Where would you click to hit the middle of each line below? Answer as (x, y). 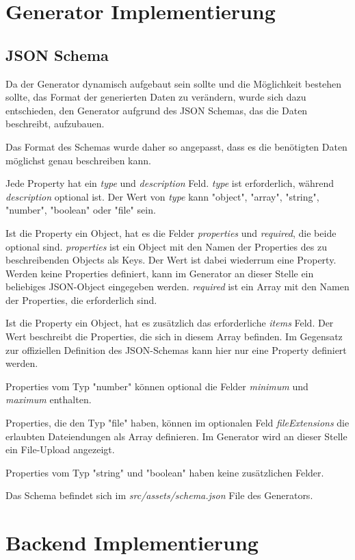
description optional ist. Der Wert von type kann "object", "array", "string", (162, 196)
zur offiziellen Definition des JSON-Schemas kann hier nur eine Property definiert (176, 349)
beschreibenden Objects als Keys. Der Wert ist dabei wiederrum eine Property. (171, 260)
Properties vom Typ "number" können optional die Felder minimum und (157, 386)
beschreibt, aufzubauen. (55, 124)
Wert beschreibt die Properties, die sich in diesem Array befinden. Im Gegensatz (174, 336)
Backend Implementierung (132, 543)
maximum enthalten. (49, 399)
